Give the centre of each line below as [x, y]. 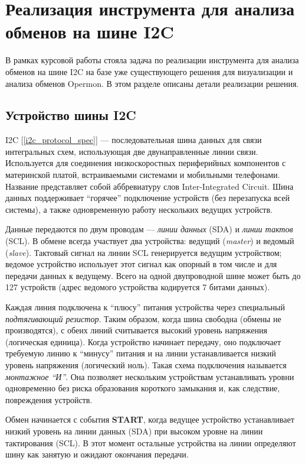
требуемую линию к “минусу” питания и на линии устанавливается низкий [141, 353]
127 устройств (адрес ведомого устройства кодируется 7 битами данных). [138, 287]
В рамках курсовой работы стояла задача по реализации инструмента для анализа [152, 60]
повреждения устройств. [49, 399]
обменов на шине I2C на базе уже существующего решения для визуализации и [149, 71]
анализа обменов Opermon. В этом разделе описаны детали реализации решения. [152, 83]
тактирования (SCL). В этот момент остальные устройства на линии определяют [151, 442]
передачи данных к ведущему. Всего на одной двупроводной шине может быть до [153, 275]
